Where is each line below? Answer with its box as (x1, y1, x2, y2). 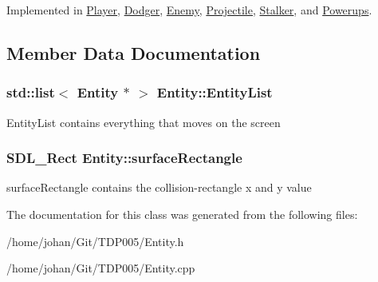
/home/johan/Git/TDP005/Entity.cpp (6, 260, 195, 276)
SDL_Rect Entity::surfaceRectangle (6, 148, 242, 168)
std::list (6, 82, 55, 102)
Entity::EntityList (156, 82, 273, 102)
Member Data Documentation (6, 40, 261, 65)
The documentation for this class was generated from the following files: (6, 206, 358, 222)
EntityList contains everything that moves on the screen (6, 113, 281, 130)
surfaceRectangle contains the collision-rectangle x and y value (6, 179, 312, 196)
